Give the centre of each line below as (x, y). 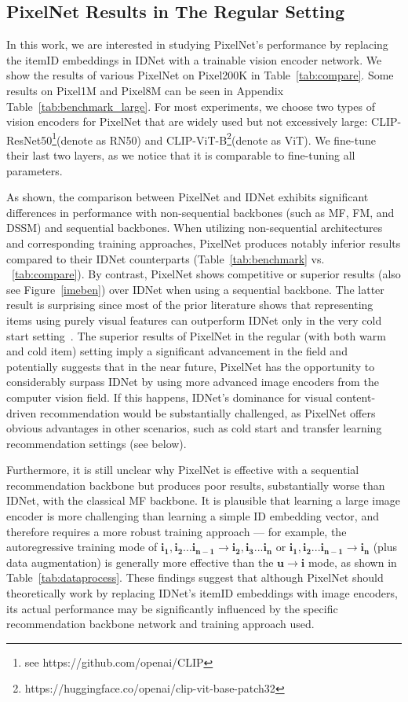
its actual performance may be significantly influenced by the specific (172, 608)
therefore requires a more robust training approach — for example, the (177, 531)
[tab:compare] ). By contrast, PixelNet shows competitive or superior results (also (206, 274)
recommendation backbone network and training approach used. (160, 624)
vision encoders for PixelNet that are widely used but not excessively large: (187, 121)
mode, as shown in (352, 562)
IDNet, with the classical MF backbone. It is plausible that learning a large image (204, 500)
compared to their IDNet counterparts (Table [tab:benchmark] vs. (166, 258)
